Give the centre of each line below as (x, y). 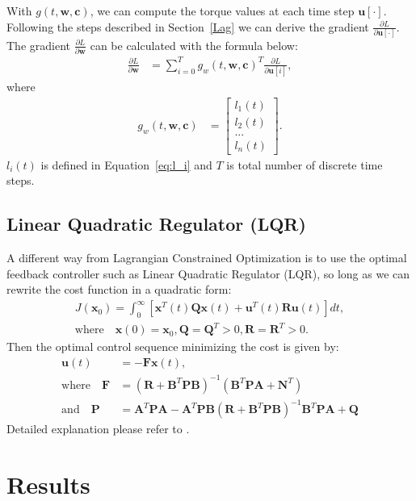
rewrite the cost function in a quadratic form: (119, 289)
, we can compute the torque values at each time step (222, 10)
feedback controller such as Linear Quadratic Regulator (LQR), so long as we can (208, 273)
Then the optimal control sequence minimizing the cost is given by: (173, 347)
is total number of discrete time (305, 164)
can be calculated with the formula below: (194, 45)
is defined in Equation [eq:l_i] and (126, 164)
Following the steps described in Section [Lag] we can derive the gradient (188, 26)
